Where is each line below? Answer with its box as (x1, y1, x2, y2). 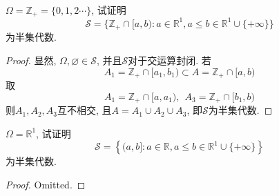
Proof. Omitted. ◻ (6, 177, 86, 191)
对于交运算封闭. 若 (128, 53, 211, 67)
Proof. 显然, (6, 53, 57, 67)
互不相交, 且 (57, 103, 112, 117)
